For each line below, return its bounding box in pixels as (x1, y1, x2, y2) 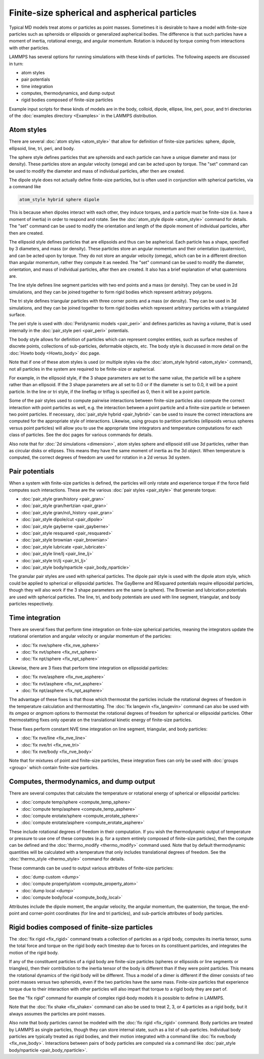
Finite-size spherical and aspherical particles (9, 7, 197, 18)
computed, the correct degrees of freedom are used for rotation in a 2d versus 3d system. (9, 455, 191, 461)
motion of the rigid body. (9, 949, 59, 955)
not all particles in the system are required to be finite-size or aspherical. (9, 366, 156, 372)
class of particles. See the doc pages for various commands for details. (9, 432, 153, 438)
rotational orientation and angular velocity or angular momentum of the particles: (9, 633, 172, 639)
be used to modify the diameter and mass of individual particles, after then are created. (9, 168, 185, 174)
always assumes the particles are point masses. (9, 1011, 106, 1016)
